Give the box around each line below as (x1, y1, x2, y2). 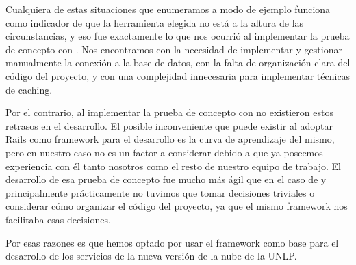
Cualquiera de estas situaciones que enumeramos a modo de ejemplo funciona (5, 2, 331, 16)
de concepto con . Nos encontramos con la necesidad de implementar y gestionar (5, 42, 342, 56)
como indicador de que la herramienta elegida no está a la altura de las (5, 15, 304, 29)
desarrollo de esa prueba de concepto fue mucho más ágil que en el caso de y (5, 172, 327, 186)
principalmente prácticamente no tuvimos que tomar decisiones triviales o (5, 185, 315, 199)
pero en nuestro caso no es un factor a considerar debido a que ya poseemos (5, 145, 323, 159)
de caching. (5, 82, 53, 96)
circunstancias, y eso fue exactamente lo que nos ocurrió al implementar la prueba (5, 29, 350, 43)
